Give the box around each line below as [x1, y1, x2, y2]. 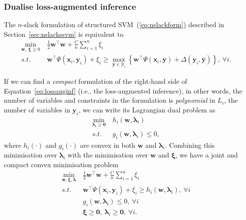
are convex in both [80, 140, 135, 150]
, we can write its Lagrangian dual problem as [79, 104, 215, 114]
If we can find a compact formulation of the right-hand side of [4, 76, 187, 86]
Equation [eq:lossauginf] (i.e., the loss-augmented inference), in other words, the [4, 85, 243, 95]
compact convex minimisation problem [4, 159, 118, 169]
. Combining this [164, 140, 215, 150]
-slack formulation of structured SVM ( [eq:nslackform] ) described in [22, 19, 224, 30]
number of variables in [4, 104, 70, 114]
